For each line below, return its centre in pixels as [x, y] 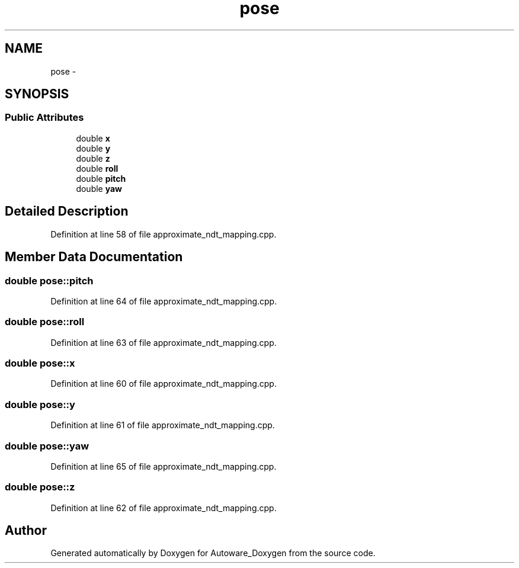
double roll [97, 168]
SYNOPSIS [37, 94]
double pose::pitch [49, 280]
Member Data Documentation [94, 257]
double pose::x [40, 363]
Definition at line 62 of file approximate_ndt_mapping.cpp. [164, 508]
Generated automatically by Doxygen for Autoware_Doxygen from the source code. [213, 553]
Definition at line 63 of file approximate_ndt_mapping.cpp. [164, 342]
